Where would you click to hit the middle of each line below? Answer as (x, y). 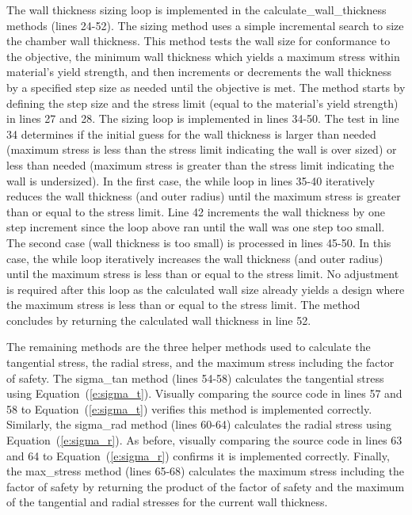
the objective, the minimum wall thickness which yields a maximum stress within (203, 56)
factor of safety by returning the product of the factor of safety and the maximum (206, 486)
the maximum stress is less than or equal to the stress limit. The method (183, 305)
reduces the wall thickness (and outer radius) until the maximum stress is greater (204, 196)
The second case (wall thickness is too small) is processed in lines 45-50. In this (199, 242)
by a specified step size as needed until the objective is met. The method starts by (206, 87)
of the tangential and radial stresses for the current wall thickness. (167, 502)
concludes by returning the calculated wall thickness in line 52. (159, 320)
